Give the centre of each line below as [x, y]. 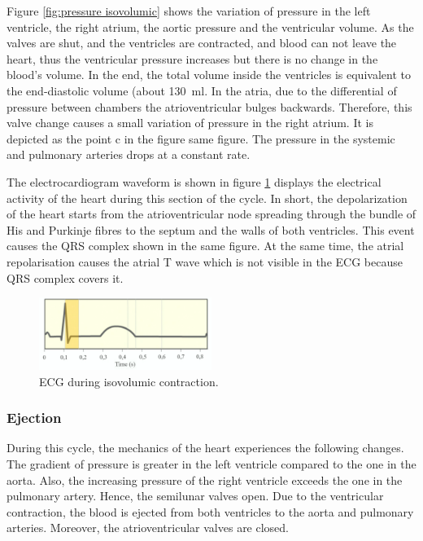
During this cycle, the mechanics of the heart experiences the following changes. [205, 448]
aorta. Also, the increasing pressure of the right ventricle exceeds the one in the [205, 479]
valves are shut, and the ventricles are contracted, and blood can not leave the [202, 43]
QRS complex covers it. [65, 277]
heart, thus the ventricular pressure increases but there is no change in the [192, 58]
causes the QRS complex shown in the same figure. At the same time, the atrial [205, 246]
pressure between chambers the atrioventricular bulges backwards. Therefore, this [209, 106]
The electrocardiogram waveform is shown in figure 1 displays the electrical [194, 181]
